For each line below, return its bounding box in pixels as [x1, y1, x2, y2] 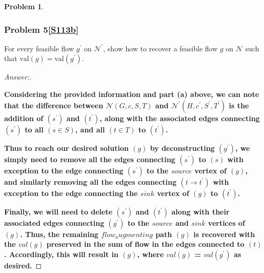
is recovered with [193, 228, 255, 239]
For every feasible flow [4, 43, 74, 53]
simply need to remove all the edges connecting [4, 153, 175, 164]
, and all [75, 124, 105, 134]
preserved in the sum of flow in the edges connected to [46, 239, 245, 249]
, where [137, 248, 164, 259]
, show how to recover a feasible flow [103, 43, 218, 53]
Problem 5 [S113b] [4, 23, 79, 35]
